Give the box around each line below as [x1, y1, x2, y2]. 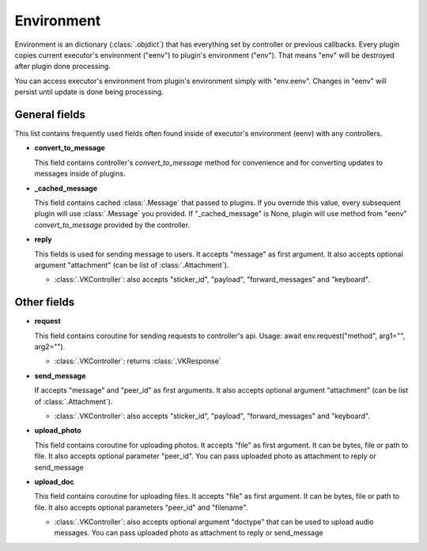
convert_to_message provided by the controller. [34, 220, 190, 230]
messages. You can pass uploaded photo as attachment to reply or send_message [54, 528, 323, 538]
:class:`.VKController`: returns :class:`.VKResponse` [54, 356, 221, 366]
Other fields [14, 295, 75, 309]
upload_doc [34, 477, 74, 486]
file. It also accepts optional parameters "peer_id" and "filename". [34, 503, 248, 512]
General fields [14, 108, 86, 121]
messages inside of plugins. [34, 169, 126, 178]
